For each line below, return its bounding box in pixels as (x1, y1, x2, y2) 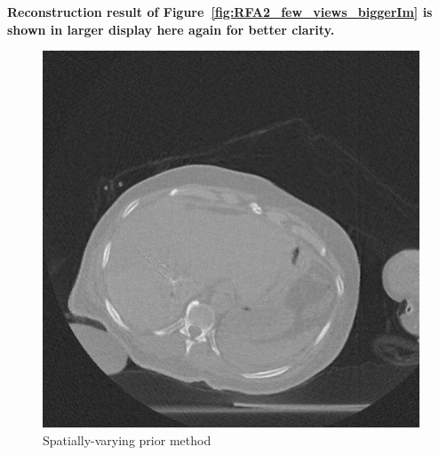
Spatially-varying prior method (43, 430, 212, 449)
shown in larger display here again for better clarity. (7, 20, 335, 38)
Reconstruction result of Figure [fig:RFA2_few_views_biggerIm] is (7, 3, 433, 20)
